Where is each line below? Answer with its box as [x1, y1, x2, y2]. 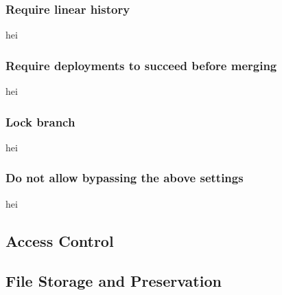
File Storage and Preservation [5, 270, 222, 292]
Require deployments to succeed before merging [5, 56, 277, 74]
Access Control [5, 230, 114, 251]
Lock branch [5, 113, 75, 130]
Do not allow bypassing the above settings [5, 169, 244, 186]
